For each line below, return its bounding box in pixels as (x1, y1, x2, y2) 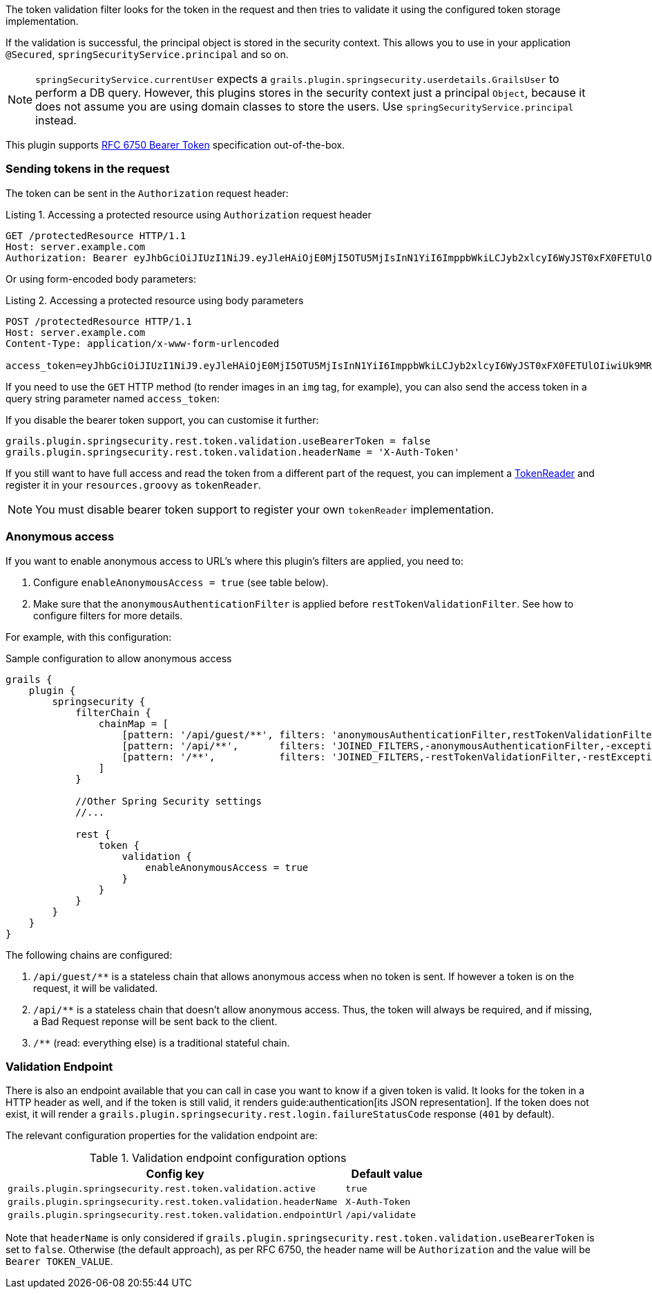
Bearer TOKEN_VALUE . (6, 1255, 113, 1268)
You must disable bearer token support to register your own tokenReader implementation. (35, 502, 495, 516)
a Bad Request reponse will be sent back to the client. (33, 1015, 278, 1027)
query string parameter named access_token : (6, 392, 220, 404)
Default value (351, 1167, 423, 1181)
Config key (146, 1167, 204, 1181)
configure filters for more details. (33, 609, 183, 621)
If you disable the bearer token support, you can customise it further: (6, 413, 319, 426)
